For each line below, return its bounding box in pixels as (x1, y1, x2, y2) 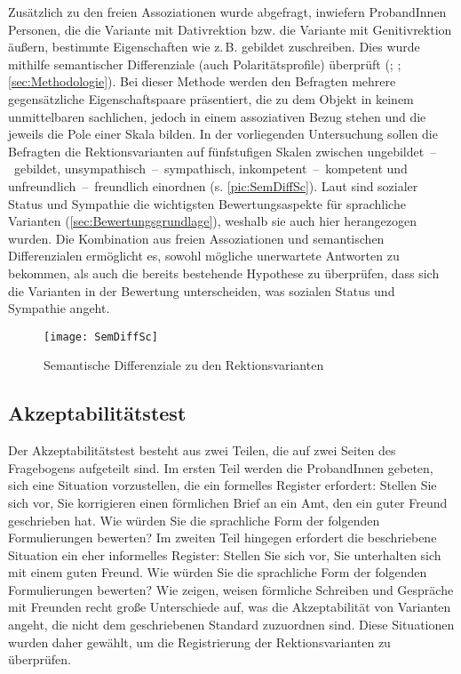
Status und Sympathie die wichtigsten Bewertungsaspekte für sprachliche (8, 194, 406, 213)
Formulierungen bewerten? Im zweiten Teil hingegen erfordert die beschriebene (8, 528, 437, 547)
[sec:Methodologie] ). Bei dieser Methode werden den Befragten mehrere (8, 72, 396, 91)
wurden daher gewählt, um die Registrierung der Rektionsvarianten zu (8, 632, 391, 651)
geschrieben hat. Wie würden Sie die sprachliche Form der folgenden (8, 510, 380, 529)
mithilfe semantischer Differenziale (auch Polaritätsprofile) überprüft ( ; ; (8, 54, 401, 73)
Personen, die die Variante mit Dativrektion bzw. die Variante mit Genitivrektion (8, 20, 452, 38)
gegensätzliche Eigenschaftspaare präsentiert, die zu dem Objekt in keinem (8, 89, 414, 108)
